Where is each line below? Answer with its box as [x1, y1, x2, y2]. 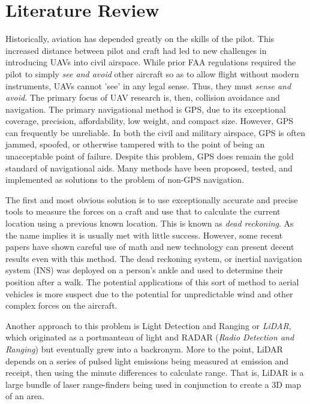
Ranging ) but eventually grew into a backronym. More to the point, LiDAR [5, 342, 283, 355]
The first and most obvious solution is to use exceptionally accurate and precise [5, 193, 298, 206]
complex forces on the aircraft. [5, 299, 118, 312]
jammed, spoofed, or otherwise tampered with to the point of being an [5, 138, 265, 150]
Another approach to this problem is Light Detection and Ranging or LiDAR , [5, 319, 291, 331]
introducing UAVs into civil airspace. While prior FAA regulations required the [5, 56, 296, 68]
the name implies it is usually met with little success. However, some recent [5, 228, 283, 241]
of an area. [5, 390, 44, 402]
